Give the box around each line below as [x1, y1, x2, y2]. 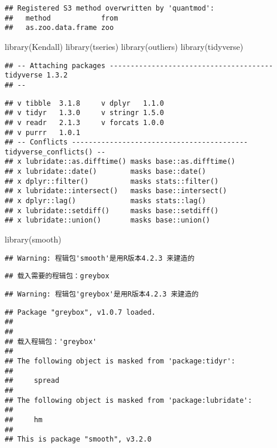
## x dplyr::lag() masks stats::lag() [5, 197, 206, 206]
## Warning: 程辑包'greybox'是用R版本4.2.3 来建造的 [5, 289, 199, 298]
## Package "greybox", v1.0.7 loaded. [5, 308, 156, 316]
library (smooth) [5, 233, 61, 245]
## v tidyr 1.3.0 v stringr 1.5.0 [5, 109, 165, 117]
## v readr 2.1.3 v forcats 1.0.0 [5, 118, 165, 127]
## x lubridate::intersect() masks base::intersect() [5, 187, 227, 196]
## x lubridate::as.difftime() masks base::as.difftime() [5, 157, 235, 166]
